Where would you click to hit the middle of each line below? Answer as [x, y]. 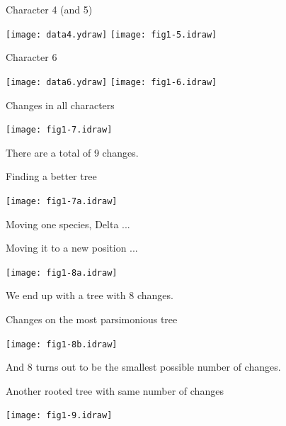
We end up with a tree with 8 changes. [90, 295]
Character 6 [32, 57]
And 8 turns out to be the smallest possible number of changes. [143, 367]
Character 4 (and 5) [49, 9]
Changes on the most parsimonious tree [92, 319]
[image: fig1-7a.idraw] [62, 201]
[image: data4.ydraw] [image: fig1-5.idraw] [111, 34]
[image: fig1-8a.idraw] [62, 273]
